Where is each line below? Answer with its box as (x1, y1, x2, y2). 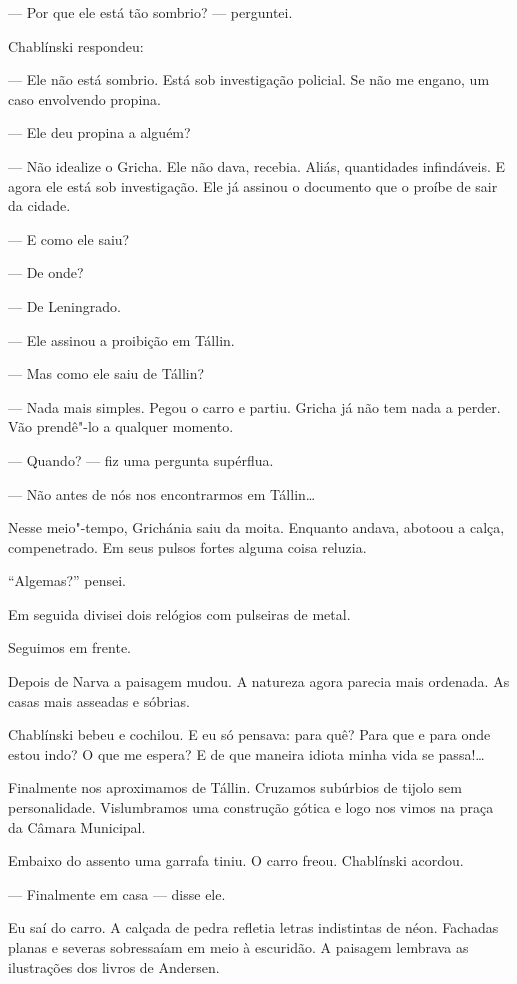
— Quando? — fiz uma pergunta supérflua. (8, 449, 274, 470)
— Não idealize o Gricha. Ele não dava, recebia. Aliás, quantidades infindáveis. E (8, 155, 506, 176)
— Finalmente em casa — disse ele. (8, 883, 226, 904)
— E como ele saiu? (8, 228, 130, 249)
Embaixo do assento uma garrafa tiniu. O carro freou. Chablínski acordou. (8, 850, 464, 871)
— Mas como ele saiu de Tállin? (8, 363, 205, 384)
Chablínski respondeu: (8, 35, 144, 56)
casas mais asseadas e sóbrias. (8, 690, 190, 711)
